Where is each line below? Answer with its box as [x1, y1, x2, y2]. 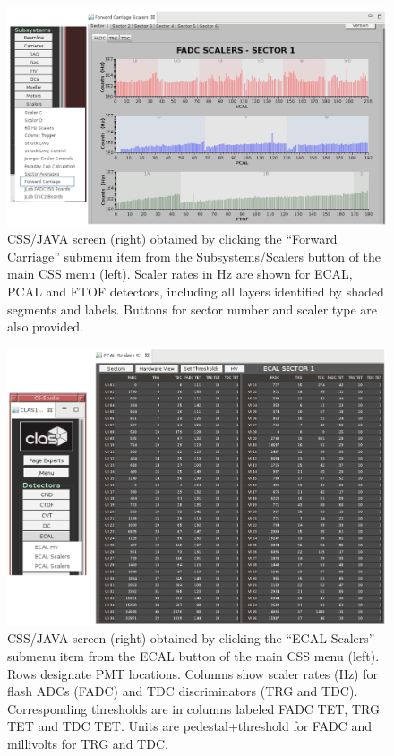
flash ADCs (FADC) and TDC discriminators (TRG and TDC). [7, 682, 358, 700]
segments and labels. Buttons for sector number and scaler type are [7, 299, 378, 318]
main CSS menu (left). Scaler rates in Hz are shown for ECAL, [7, 264, 353, 283]
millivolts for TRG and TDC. [7, 735, 168, 753]
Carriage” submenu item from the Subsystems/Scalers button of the [7, 246, 381, 265]
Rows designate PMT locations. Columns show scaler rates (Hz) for [7, 664, 378, 683]
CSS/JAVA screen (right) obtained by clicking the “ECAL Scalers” [7, 629, 375, 648]
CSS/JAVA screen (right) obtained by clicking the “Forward [7, 229, 338, 248]
